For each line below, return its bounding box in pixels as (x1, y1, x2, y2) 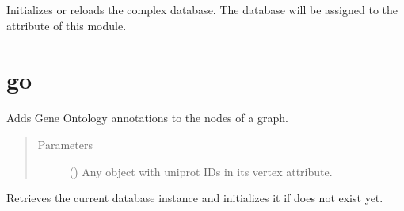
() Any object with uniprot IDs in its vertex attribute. (69, 163, 333, 179)
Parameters (37, 136, 93, 152)
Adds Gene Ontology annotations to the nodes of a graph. (6, 109, 288, 126)
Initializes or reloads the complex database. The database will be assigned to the (6, 2, 398, 17)
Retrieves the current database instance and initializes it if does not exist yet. (6, 190, 383, 206)
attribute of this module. (6, 17, 127, 33)
